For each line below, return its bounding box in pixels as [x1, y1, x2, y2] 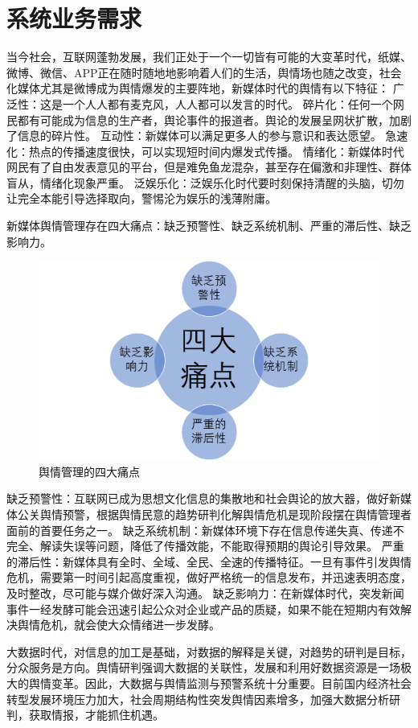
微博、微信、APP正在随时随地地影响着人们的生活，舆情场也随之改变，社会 [6, 64, 402, 80]
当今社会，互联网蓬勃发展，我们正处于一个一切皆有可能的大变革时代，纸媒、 [6, 48, 412, 65]
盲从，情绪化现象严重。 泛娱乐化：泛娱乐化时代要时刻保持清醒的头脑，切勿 [6, 174, 404, 191]
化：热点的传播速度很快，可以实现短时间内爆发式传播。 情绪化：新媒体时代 [6, 142, 404, 159]
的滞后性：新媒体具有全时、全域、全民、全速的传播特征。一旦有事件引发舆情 [6, 553, 412, 570]
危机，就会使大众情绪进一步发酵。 [39, 616, 220, 633]
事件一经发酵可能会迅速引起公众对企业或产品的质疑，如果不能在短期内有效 [6, 600, 400, 617]
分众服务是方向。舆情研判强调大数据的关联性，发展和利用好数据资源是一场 [6, 659, 400, 676]
